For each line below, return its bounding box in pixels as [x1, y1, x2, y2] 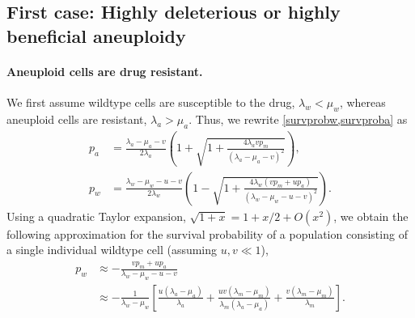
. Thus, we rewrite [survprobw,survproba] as [188, 110, 408, 127]
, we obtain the [333, 207, 409, 224]
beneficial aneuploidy [6, 23, 186, 48]
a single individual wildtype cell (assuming [6, 241, 218, 258]
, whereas [339, 93, 386, 110]
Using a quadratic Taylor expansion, [6, 207, 186, 224]
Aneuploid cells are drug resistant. [6, 62, 203, 79]
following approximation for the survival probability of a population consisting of [6, 225, 408, 242]
